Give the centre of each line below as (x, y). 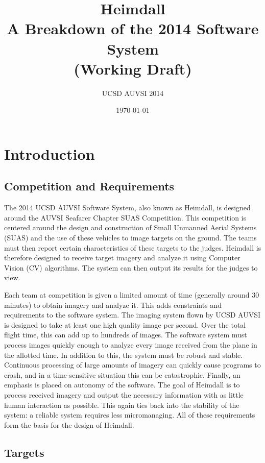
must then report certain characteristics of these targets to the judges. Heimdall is (133, 247)
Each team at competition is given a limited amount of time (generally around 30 (132, 295)
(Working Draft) (133, 68)
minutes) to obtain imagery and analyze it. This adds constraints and (113, 304)
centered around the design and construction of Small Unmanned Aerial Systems (130, 227)
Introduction (50, 153)
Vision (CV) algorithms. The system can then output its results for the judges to (131, 267)
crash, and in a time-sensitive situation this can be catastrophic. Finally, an (122, 374)
